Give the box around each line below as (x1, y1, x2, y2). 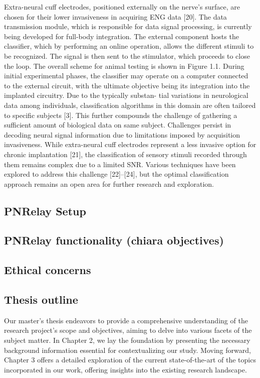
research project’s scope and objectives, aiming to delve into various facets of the (4, 325, 252, 335)
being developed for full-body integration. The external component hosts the (4, 31, 239, 41)
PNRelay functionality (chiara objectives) (4, 232, 224, 248)
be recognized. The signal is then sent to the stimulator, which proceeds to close (4, 50, 250, 61)
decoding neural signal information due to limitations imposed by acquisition (4, 129, 240, 140)
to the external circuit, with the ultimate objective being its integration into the (4, 80, 250, 90)
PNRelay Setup (4, 203, 86, 218)
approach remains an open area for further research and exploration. (4, 178, 214, 189)
